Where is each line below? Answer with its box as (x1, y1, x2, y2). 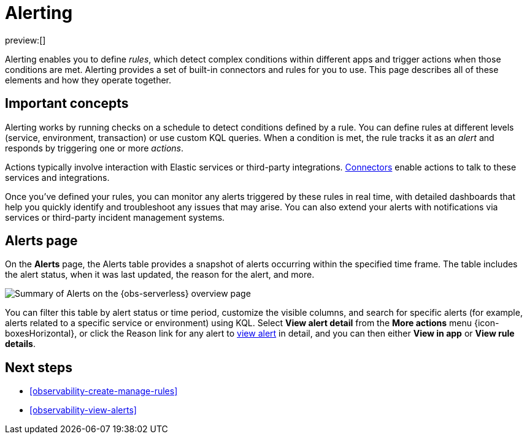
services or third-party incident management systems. (5, 212, 225, 223)
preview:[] (5, 34, 46, 45)
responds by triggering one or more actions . (5, 142, 184, 153)
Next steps (5, 359, 72, 375)
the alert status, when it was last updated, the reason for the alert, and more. (5, 269, 315, 280)
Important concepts (5, 96, 129, 112)
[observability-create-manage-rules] (29, 386, 178, 397)
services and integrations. (5, 172, 110, 183)
